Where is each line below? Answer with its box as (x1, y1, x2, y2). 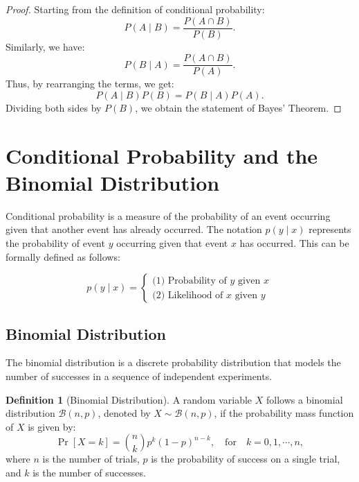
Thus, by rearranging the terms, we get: (6, 76, 174, 91)
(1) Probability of (152, 275, 227, 286)
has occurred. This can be (239, 236, 349, 250)
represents (309, 222, 351, 236)
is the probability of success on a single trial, (151, 451, 340, 466)
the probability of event (6, 236, 105, 250)
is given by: (28, 419, 76, 433)
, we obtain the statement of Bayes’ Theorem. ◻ (135, 100, 342, 114)
